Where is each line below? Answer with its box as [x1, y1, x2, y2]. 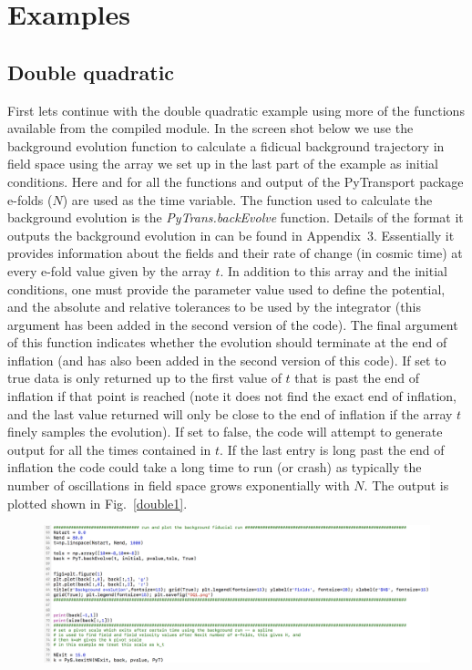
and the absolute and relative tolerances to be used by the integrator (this [7, 297, 421, 316]
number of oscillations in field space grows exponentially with [7, 476, 350, 495]
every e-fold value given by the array [7, 261, 211, 280]
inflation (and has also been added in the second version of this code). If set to [7, 350, 446, 369]
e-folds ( [7, 190, 53, 209]
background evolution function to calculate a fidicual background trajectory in [7, 136, 445, 155]
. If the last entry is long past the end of [220, 439, 445, 459]
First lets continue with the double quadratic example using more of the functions [7, 100, 465, 119]
